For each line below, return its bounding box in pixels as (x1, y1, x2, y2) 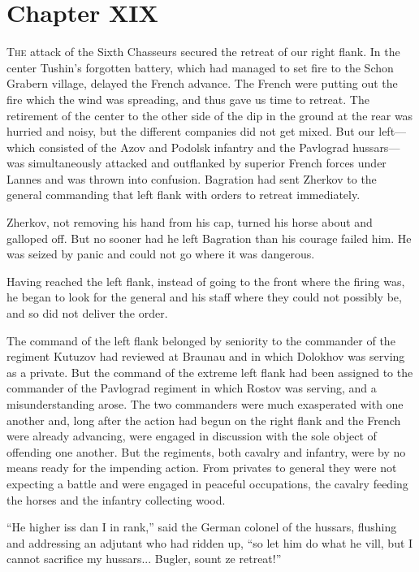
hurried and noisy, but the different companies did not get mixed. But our (6, 123, 375, 140)
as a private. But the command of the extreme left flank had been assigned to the (6, 363, 413, 380)
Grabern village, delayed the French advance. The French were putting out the (6, 75, 398, 92)
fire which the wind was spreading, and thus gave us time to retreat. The (6, 90, 369, 107)
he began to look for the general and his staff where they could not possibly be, (6, 288, 402, 305)
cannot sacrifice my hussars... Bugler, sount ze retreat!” (6, 550, 282, 567)
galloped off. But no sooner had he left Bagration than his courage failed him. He (6, 229, 412, 246)
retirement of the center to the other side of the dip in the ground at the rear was (6, 106, 413, 123)
